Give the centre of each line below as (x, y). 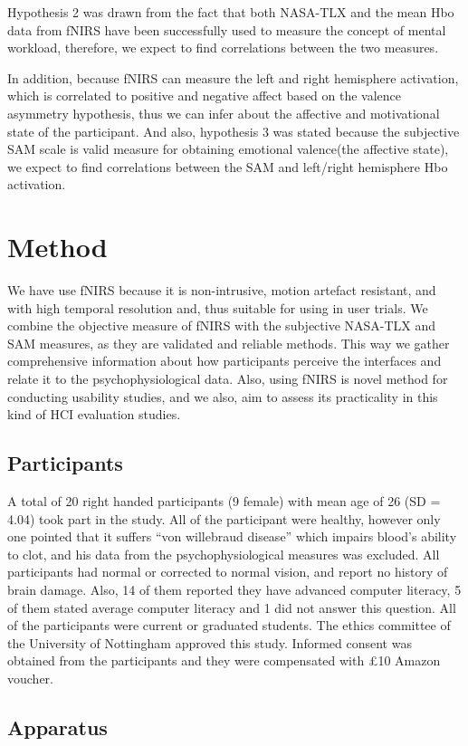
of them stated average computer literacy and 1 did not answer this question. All (232, 607)
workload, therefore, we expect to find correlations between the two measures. (223, 48)
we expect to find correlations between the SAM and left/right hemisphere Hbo (228, 166)
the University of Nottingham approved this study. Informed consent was (210, 642)
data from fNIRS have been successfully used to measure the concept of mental (227, 29)
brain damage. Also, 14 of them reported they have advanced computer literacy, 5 (234, 589)
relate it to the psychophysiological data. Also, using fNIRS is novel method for (228, 379)
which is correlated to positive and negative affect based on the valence (205, 96)
